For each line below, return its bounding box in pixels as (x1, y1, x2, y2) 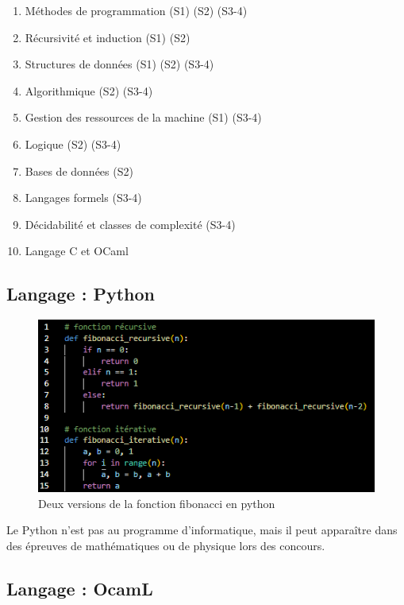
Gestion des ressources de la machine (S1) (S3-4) (25, 109, 262, 126)
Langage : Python (6, 281, 155, 306)
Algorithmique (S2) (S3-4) (25, 82, 153, 99)
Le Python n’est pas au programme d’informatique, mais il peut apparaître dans (6, 522, 398, 538)
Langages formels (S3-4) (25, 189, 142, 206)
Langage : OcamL (6, 576, 153, 600)
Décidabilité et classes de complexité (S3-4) (25, 215, 236, 232)
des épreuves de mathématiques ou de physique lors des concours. (6, 537, 325, 553)
